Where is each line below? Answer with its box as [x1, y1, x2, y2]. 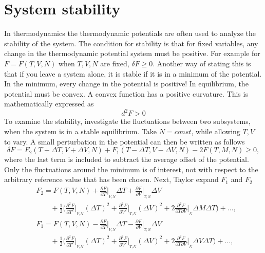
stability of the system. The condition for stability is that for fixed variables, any [4, 38, 258, 48]
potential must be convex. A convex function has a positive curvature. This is [4, 88, 248, 99]
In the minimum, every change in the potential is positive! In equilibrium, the [4, 78, 249, 89]
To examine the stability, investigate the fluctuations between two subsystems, [4, 116, 251, 127]
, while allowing [191, 125, 240, 136]
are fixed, [100, 58, 129, 68]
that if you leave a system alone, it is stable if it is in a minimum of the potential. [4, 68, 262, 79]
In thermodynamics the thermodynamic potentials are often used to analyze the [4, 28, 256, 39]
